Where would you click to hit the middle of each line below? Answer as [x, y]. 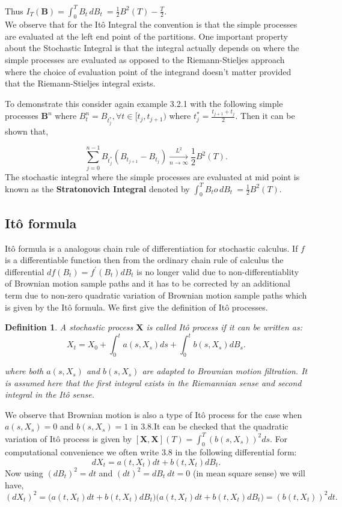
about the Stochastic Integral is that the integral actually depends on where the [152, 48]
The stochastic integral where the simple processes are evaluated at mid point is [152, 176]
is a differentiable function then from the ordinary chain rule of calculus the [144, 260]
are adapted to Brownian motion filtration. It [225, 371]
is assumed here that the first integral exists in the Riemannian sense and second [153, 382]
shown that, [27, 131]
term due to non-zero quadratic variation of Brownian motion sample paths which [156, 295]
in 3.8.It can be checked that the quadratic [209, 426]
